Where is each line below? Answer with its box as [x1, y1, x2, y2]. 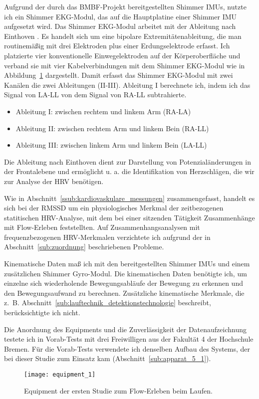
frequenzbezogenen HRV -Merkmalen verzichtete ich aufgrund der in [4, 231, 211, 242]
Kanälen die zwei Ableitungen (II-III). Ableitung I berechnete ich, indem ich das [4, 79, 251, 90]
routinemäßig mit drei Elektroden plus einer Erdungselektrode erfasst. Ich [4, 40, 230, 51]
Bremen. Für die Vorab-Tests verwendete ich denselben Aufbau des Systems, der [4, 343, 251, 354]
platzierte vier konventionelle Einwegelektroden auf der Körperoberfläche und [4, 50, 241, 60]
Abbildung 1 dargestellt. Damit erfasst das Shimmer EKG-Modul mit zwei [4, 70, 233, 80]
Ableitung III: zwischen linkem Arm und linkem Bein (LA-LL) [15, 140, 207, 150]
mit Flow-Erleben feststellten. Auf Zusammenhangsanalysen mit [4, 222, 200, 232]
